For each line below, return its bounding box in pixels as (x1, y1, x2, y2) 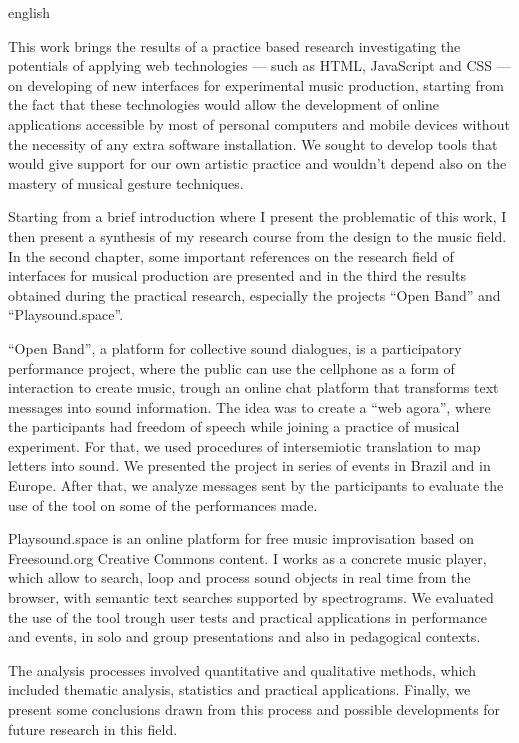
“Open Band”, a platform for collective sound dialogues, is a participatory (8, 337, 462, 358)
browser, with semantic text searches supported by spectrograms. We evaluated (8, 587, 494, 608)
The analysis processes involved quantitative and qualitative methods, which (8, 659, 476, 680)
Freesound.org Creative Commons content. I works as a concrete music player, (8, 547, 487, 568)
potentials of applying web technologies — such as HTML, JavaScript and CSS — (8, 55, 511, 76)
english (8, 2, 51, 22)
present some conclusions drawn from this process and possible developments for (8, 699, 501, 719)
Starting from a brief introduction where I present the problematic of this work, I (8, 206, 507, 227)
